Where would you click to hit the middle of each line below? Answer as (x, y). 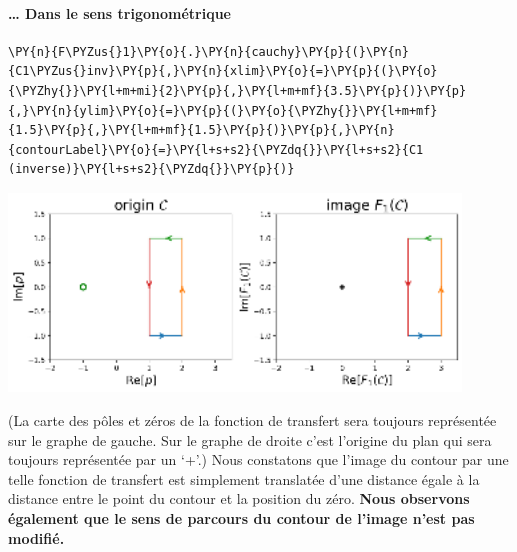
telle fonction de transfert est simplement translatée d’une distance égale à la (244, 478)
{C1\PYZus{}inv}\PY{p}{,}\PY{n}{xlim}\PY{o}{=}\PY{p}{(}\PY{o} (223, 71)
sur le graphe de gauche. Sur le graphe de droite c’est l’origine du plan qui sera (250, 439)
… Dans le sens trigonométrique (119, 12)
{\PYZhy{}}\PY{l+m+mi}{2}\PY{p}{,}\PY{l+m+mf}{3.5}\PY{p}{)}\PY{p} (237, 90)
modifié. (36, 537)
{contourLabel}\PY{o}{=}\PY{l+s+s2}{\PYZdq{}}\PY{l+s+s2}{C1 (216, 149)
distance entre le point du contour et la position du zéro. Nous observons (239, 498)
